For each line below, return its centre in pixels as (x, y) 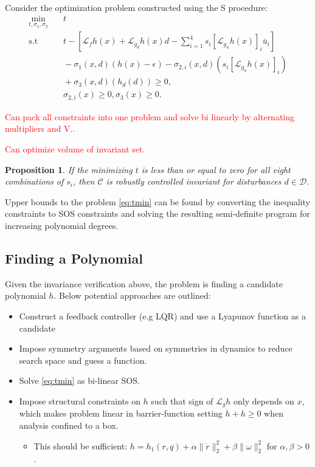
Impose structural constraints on (80, 401)
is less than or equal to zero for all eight (216, 169)
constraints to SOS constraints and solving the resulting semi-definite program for (157, 213)
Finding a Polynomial (74, 258)
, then (84, 181)
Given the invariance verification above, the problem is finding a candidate (144, 283)
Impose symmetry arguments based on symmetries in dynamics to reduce (156, 348)
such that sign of (182, 401)
